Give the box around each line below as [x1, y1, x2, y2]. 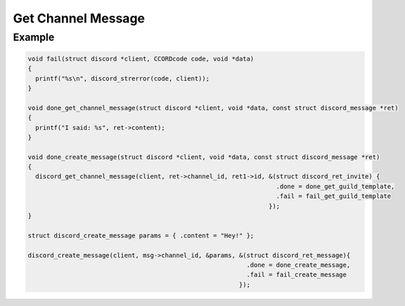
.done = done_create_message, [246, 261, 351, 269]
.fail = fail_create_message [246, 271, 347, 279]
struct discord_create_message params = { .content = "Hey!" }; [27, 232, 255, 239]
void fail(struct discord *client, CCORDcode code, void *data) [27, 55, 255, 62]
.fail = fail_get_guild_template [276, 192, 392, 200]
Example [13, 31, 55, 44]
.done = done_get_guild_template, [276, 182, 395, 190]
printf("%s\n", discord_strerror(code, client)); [35, 74, 210, 82]
